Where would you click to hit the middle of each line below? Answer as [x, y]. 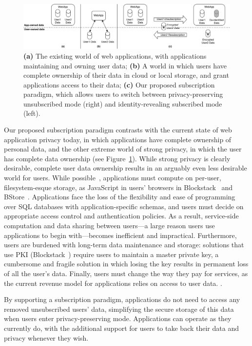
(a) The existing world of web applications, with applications [115, 55]
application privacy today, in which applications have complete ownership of [118, 139]
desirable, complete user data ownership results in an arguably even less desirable [126, 168]
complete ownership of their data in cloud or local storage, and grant [126, 75]
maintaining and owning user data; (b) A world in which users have [125, 65]
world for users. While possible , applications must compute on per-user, [113, 178]
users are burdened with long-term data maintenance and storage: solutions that [124, 245]
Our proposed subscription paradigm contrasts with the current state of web [118, 130]
